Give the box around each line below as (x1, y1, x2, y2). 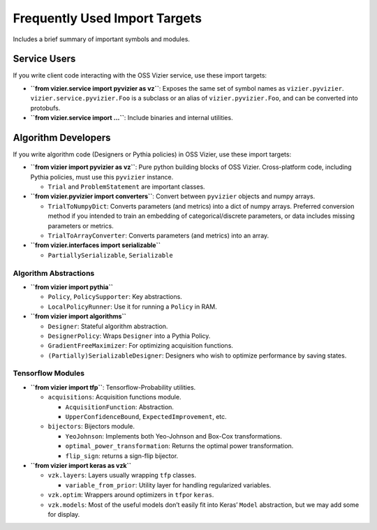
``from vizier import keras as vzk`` (30, 461, 132, 469)
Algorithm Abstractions (13, 268, 95, 278)
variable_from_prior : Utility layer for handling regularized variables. (65, 480, 272, 489)
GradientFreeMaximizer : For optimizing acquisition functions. (47, 341, 234, 350)
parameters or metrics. (47, 221, 114, 230)
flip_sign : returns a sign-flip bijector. (65, 451, 179, 460)
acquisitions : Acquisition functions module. (47, 393, 182, 402)
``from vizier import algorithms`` (30, 312, 127, 321)
